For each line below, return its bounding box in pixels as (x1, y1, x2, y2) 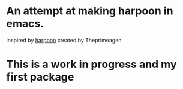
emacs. (6, 17, 44, 30)
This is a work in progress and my (6, 58, 177, 71)
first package (6, 70, 74, 84)
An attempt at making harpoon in (6, 4, 173, 18)
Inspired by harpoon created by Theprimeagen (6, 36, 122, 44)
